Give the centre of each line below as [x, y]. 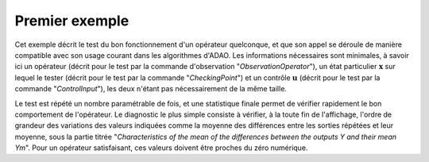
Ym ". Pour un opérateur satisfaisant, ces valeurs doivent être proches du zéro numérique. [161, 148]
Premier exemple [72, 21]
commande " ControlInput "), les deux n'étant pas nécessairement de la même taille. [151, 89]
